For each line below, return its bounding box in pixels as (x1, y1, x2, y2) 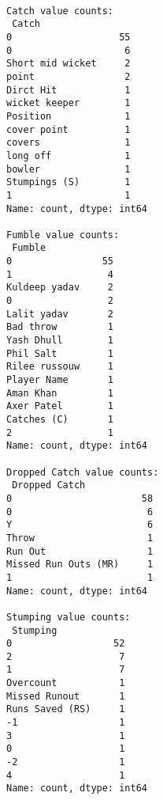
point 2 (6, 70, 131, 82)
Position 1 (6, 110, 131, 122)
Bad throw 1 (6, 321, 114, 333)
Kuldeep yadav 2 (6, 282, 114, 294)
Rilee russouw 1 (6, 361, 114, 373)
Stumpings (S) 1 (6, 176, 131, 188)
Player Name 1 (6, 374, 114, 386)
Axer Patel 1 (6, 400, 114, 412)
